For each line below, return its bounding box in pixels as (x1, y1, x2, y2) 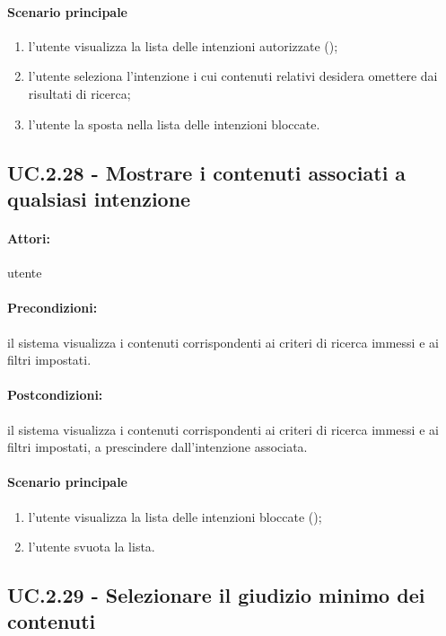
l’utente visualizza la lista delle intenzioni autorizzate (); (28, 36, 338, 55)
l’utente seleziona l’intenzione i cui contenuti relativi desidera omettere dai (28, 66, 438, 85)
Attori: (7, 228, 50, 247)
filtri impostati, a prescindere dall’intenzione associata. (7, 437, 308, 456)
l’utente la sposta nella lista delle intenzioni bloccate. (28, 114, 320, 133)
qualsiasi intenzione (7, 184, 191, 212)
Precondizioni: (7, 298, 98, 317)
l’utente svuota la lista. (28, 537, 155, 556)
